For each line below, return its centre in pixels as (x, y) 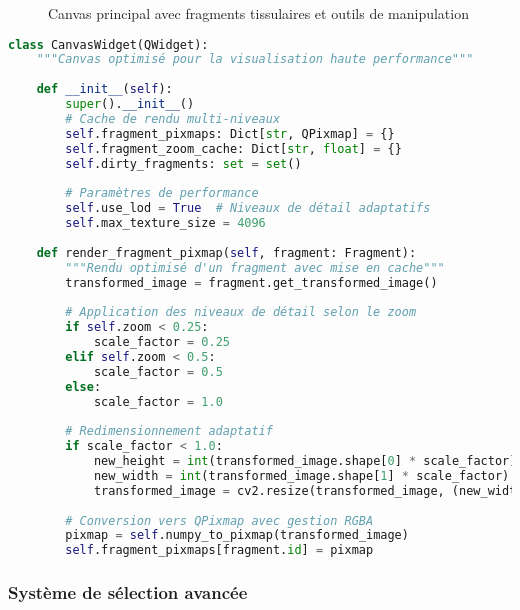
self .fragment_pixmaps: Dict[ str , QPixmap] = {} (230, 133)
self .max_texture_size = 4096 (165, 223)
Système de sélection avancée (128, 592)
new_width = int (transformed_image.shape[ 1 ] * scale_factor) (301, 475)
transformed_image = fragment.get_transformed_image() (251, 282)
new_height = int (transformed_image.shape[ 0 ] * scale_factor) (305, 461)
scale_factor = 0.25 (161, 342)
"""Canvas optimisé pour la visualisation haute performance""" (255, 59)
